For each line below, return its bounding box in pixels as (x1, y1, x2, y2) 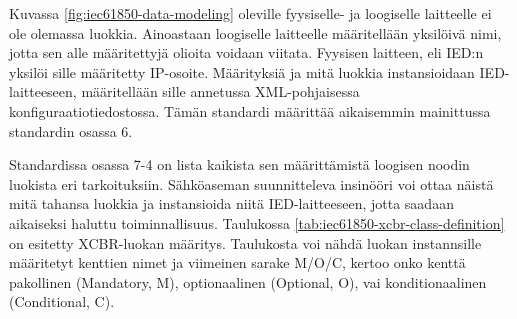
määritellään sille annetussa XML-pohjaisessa (81, 81, 360, 102)
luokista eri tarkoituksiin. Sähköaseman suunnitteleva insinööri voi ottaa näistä (9, 173, 494, 194)
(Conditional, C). (9, 291, 115, 312)
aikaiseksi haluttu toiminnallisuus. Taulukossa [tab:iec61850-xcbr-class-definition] (9, 212, 505, 233)
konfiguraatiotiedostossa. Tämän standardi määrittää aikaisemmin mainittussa (9, 100, 491, 121)
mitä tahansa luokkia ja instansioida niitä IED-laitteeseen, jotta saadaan (9, 193, 454, 214)
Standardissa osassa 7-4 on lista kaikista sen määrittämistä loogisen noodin (9, 154, 470, 175)
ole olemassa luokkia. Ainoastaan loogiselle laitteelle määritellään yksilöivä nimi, (9, 22, 502, 43)
